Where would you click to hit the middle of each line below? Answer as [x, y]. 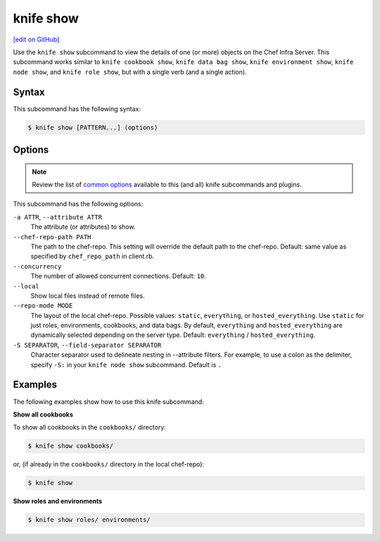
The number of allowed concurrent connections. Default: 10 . [119, 276]
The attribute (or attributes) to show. [83, 227]
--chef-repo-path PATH [52, 237]
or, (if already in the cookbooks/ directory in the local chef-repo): [108, 464]
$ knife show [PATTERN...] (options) [93, 127]
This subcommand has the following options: [78, 204]
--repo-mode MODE [43, 306]
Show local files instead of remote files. [88, 295]
